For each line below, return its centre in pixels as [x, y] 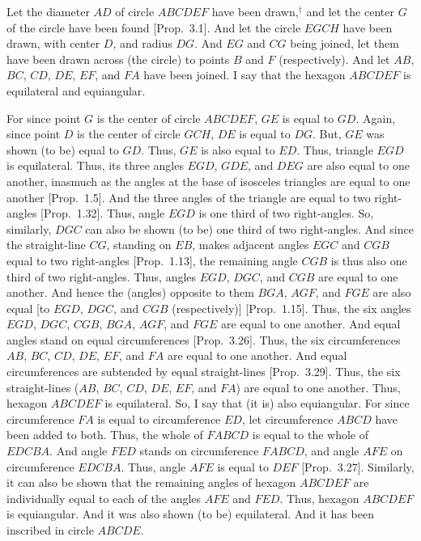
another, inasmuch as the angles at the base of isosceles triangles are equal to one [208, 181]
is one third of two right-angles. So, [286, 213]
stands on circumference [199, 451]
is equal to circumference [159, 418]
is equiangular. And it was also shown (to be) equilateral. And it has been [190, 514]
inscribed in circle [50, 530]
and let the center [350, 11]
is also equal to [238, 149]
